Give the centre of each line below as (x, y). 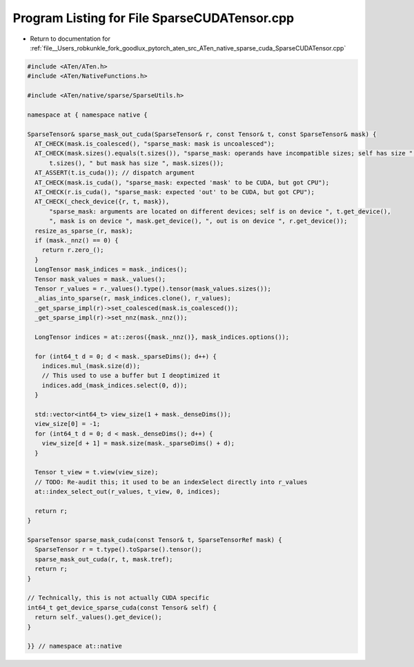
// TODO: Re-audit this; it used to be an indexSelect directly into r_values (171, 482)
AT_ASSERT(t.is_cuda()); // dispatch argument (115, 173)
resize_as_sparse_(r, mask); (84, 231)
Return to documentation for (70, 39)
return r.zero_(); (73, 250)
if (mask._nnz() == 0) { (77, 240)
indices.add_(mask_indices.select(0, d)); (115, 385)
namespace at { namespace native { (87, 115)
